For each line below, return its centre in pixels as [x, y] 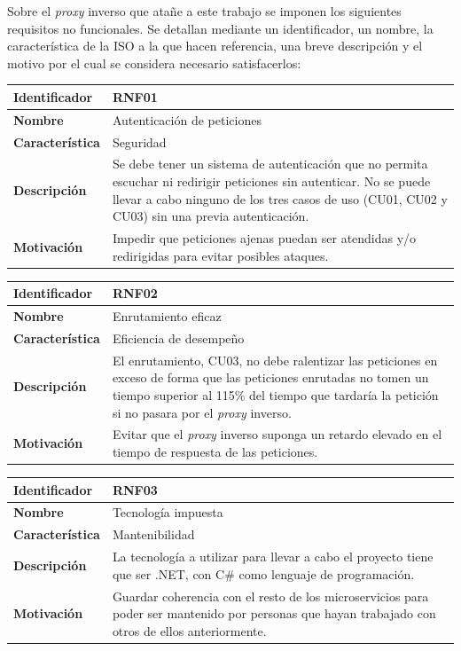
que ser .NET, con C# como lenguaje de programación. [263, 573]
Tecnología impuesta [168, 512]
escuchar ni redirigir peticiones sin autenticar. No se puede [271, 181]
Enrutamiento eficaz [167, 316]
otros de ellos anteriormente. [189, 630]
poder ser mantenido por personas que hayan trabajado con [274, 613]
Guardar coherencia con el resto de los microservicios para [270, 596]
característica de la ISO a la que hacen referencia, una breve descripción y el [215, 46]
